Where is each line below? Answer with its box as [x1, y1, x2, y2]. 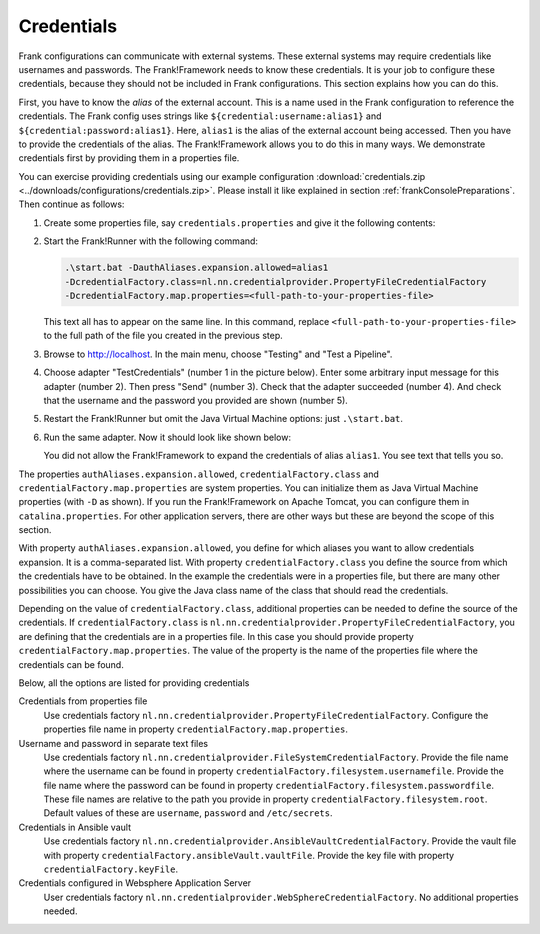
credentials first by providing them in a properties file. [18, 152, 240, 164]
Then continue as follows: [18, 198, 125, 210]
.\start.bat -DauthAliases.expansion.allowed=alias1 [64, 262, 329, 274]
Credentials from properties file [18, 695, 148, 707]
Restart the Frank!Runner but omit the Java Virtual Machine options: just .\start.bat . [43, 413, 404, 425]
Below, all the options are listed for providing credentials [18, 676, 250, 689]
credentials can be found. [18, 658, 124, 670]
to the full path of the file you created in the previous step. [43, 330, 284, 342]
